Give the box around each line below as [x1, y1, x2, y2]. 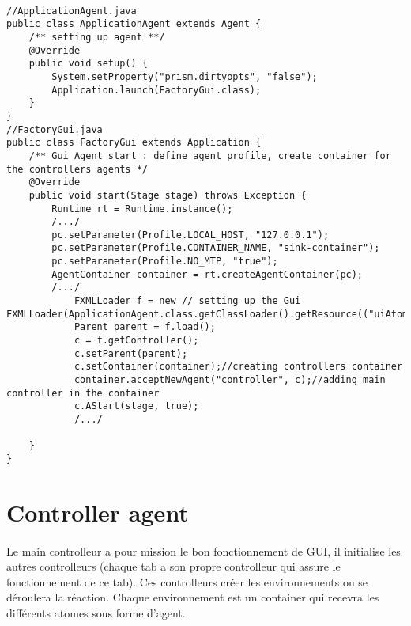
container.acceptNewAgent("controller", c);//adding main [74, 374, 386, 386]
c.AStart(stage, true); [74, 400, 199, 412]
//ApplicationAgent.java [6, 5, 137, 17]
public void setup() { [28, 58, 148, 70]
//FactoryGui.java [6, 123, 103, 135]
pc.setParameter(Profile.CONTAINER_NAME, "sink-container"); [51, 242, 380, 254]
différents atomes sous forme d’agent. [6, 604, 186, 620]
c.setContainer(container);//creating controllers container [74, 361, 403, 373]
